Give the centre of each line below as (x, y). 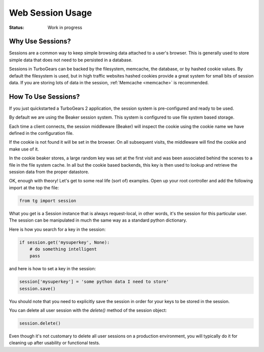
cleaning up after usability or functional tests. (55, 343)
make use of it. (24, 149)
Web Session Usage (51, 13)
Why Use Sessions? (40, 41)
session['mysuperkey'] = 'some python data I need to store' (94, 282)
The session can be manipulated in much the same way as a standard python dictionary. (98, 220)
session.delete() (40, 323)
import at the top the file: (34, 188)
